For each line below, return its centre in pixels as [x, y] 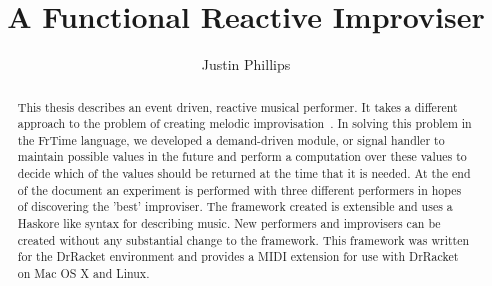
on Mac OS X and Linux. [83, 273]
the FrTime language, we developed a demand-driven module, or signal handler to [231, 139]
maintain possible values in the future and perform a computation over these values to [242, 156]
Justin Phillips [246, 64]
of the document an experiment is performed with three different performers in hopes [239, 189]
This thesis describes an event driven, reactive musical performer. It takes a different [237, 106]
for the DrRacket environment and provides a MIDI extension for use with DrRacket [238, 256]
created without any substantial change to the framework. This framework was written [243, 239]
